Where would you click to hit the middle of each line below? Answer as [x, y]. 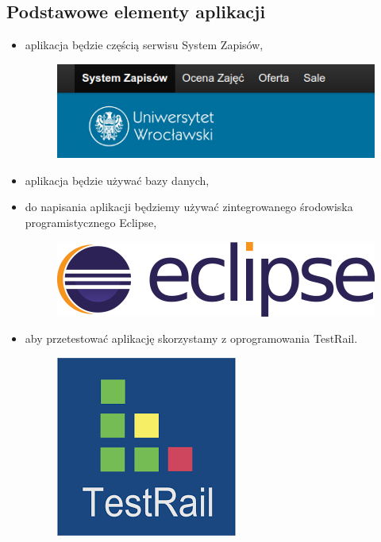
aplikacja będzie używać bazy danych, [117, 180]
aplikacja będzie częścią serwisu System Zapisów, [144, 45]
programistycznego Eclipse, [91, 222]
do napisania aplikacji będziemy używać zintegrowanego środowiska [189, 207]
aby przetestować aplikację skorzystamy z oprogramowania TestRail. [191, 338]
